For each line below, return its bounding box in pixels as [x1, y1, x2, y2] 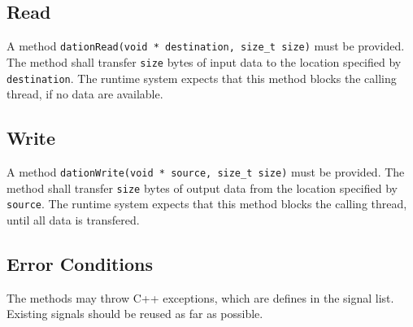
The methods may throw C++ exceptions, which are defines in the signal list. [7, 289, 394, 306]
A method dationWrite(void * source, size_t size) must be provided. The [7, 163, 405, 180]
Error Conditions [7, 251, 154, 276]
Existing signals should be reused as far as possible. [7, 305, 263, 322]
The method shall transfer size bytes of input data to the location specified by [7, 53, 402, 70]
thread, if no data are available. [7, 85, 163, 102]
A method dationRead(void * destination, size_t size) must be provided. [7, 37, 405, 54]
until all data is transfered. [7, 211, 140, 228]
